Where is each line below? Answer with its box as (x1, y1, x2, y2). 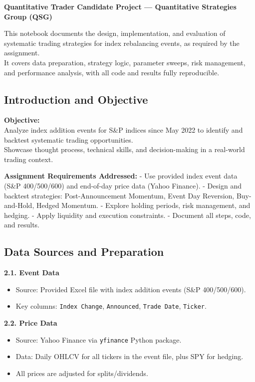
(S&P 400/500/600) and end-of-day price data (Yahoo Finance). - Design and (4, 180, 242, 191)
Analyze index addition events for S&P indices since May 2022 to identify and (4, 124, 243, 135)
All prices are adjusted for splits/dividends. (15, 368, 148, 378)
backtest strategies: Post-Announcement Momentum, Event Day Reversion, (4, 190, 235, 200)
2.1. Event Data (4, 267, 59, 278)
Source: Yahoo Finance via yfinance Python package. (15, 334, 182, 345)
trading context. (4, 154, 53, 164)
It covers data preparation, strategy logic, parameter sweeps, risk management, (4, 57, 246, 67)
